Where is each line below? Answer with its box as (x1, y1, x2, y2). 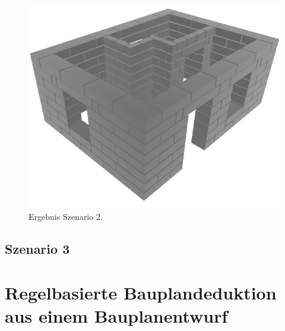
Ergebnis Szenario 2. (28, 210, 103, 223)
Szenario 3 (5, 239, 70, 257)
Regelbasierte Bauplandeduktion (5, 280, 277, 304)
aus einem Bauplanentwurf (5, 303, 228, 327)
